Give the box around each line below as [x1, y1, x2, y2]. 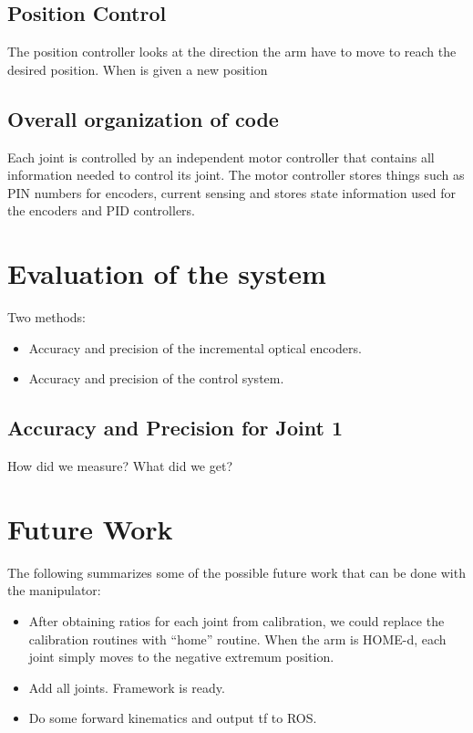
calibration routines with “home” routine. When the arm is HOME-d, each [28, 629, 447, 648]
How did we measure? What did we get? [7, 456, 233, 476]
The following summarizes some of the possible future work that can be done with [7, 562, 466, 581]
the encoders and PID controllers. [7, 201, 195, 220]
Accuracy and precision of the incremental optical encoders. [28, 338, 362, 357]
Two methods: [7, 308, 87, 327]
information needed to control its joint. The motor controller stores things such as [7, 165, 465, 184]
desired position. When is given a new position [7, 59, 268, 79]
